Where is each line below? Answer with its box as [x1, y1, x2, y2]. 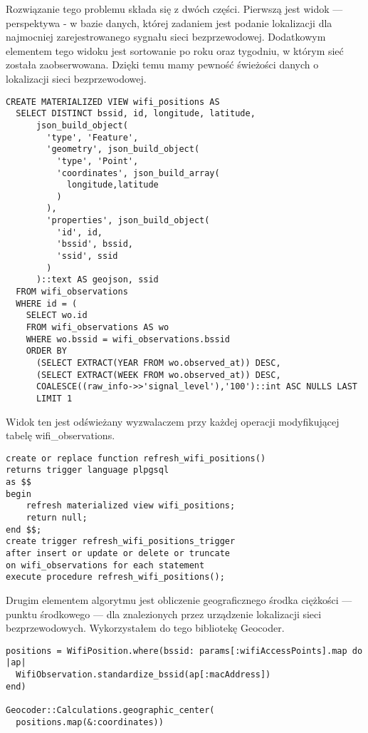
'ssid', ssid [56, 251, 118, 262]
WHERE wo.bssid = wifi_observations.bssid [26, 334, 230, 344]
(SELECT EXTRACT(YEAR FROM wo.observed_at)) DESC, [36, 358, 281, 368]
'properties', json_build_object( [46, 215, 210, 226]
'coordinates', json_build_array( [56, 168, 220, 178]
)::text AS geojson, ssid [36, 275, 159, 285]
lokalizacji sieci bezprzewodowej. [6, 71, 147, 86]
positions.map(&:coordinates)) [16, 717, 164, 727]
